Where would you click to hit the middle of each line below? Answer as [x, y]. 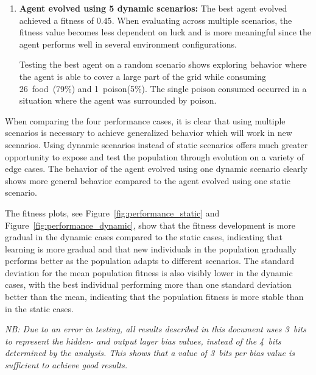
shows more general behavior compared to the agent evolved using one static [148, 180]
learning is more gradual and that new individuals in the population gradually [151, 248]
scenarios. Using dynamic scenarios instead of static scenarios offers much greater [156, 144]
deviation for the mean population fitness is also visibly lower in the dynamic [149, 272]
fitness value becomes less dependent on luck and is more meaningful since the [165, 32]
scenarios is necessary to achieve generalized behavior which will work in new [149, 133]
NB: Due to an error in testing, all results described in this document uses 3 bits [156, 329]
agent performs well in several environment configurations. [128, 44]
